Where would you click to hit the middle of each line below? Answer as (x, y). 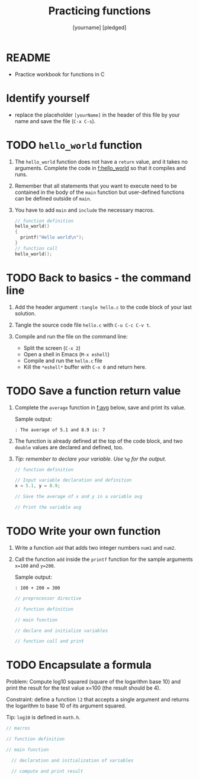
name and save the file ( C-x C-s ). (55, 121)
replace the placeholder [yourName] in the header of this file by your (97, 115)
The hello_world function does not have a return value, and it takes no (101, 161)
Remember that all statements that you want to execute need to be (96, 186)
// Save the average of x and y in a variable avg (78, 497)
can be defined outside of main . (53, 198)
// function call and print (49, 641)
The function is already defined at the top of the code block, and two (99, 441)
